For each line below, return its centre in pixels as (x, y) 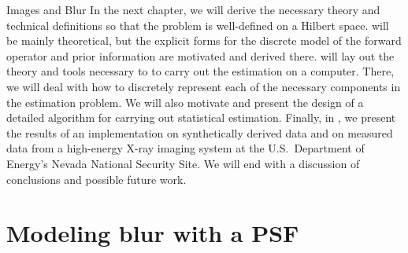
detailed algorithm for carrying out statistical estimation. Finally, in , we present (201, 117)
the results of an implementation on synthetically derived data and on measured (200, 132)
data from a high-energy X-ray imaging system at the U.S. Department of (185, 148)
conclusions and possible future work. (96, 179)
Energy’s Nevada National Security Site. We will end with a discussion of (183, 163)
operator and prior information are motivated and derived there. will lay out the (200, 55)
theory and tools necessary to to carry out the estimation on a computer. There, (200, 71)
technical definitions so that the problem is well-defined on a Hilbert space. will (198, 25)
